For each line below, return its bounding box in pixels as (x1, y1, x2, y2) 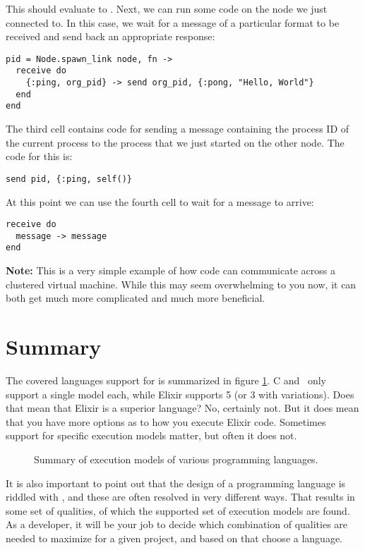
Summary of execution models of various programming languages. (34, 451, 318, 466)
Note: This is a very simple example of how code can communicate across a (6, 263, 335, 278)
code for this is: (6, 149, 73, 164)
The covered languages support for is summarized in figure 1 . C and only (6, 372, 326, 387)
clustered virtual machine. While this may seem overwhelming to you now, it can (6, 276, 357, 291)
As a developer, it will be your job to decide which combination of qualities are (6, 517, 348, 532)
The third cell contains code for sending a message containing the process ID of (6, 121, 349, 136)
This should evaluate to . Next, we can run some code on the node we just (6, 1, 328, 16)
